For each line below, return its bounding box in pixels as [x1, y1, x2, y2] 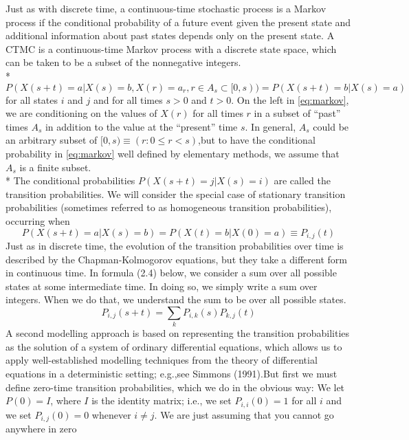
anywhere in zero [5, 421, 77, 436]
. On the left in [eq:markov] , [231, 92, 349, 107]
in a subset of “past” [254, 106, 341, 120]
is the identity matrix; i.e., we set [91, 393, 232, 408]
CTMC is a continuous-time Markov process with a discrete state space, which [5, 41, 337, 56]
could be [313, 119, 349, 133]
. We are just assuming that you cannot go [154, 407, 334, 421]
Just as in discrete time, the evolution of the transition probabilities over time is [5, 238, 344, 252]
